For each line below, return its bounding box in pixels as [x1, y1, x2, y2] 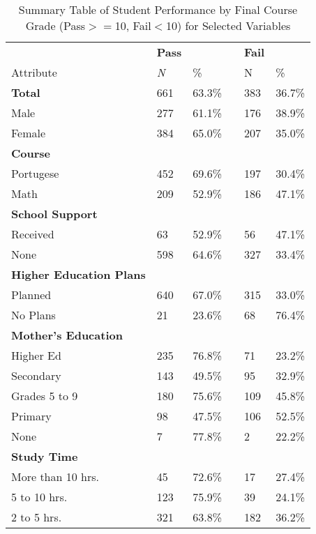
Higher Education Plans [11, 266, 146, 282]
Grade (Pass [25, 17, 86, 33]
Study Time [11, 448, 78, 464]
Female [11, 125, 46, 141]
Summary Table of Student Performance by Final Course [18, 1, 298, 17]
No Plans [11, 307, 56, 323]
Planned [11, 287, 52, 303]
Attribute [11, 64, 57, 80]
